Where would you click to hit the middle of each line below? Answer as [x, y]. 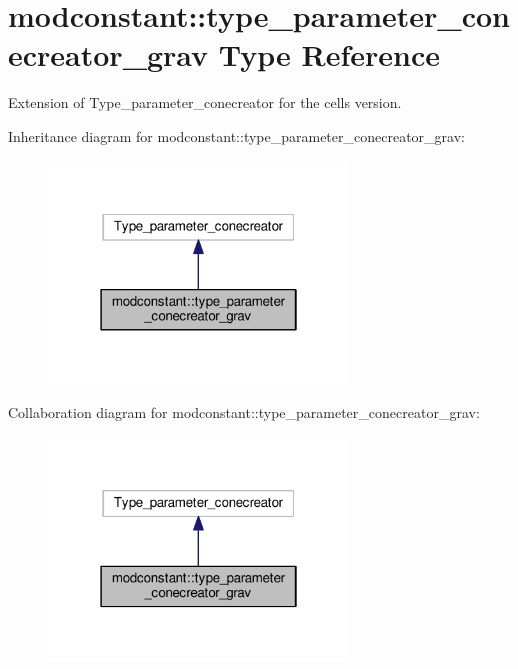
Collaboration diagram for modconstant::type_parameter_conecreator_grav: [244, 412]
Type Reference [329, 54]
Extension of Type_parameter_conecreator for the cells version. [205, 102]
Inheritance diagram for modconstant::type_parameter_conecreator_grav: [236, 135]
